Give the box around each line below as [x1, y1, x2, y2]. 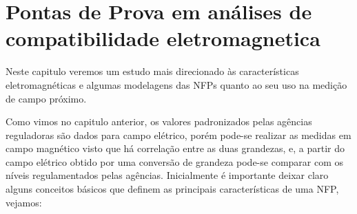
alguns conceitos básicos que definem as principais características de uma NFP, [6, 182, 339, 196]
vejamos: [6, 195, 42, 209]
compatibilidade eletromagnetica [6, 24, 320, 52]
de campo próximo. [6, 91, 87, 105]
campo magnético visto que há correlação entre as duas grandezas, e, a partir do [6, 141, 345, 156]
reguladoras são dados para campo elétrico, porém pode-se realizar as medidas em [6, 127, 351, 142]
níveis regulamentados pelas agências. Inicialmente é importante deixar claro [6, 168, 329, 182]
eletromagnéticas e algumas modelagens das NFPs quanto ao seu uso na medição [6, 77, 347, 92]
